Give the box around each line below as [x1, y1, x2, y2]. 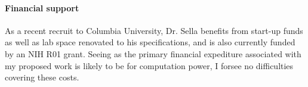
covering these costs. [5, 71, 79, 83]
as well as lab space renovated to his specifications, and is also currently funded [5, 36, 295, 48]
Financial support [5, 1, 79, 14]
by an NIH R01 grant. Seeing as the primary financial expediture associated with [5, 47, 301, 60]
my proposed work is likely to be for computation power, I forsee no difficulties [5, 59, 294, 72]
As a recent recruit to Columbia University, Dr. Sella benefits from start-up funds [5, 24, 303, 36]
